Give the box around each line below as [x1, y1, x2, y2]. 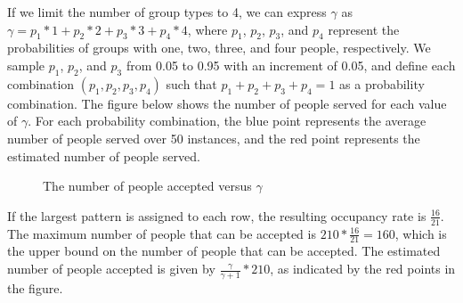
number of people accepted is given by [7, 259, 215, 277]
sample [7, 55, 45, 74]
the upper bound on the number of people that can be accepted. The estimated [7, 242, 441, 260]
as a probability [339, 74, 425, 93]
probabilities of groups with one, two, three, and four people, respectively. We [7, 38, 431, 57]
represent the [328, 20, 400, 38]
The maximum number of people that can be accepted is [7, 224, 316, 242]
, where [187, 20, 228, 38]
